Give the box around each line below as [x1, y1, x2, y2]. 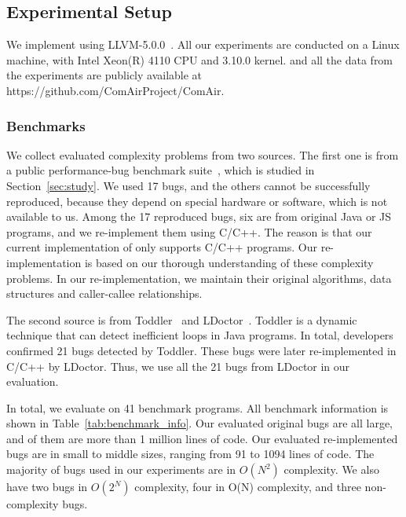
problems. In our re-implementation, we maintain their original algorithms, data [6, 269, 392, 286]
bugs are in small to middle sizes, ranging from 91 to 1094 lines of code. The [6, 445, 375, 462]
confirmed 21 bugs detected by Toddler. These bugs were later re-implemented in [6, 342, 397, 358]
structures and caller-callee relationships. [6, 285, 203, 302]
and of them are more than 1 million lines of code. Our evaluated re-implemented [6, 430, 398, 446]
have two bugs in [6, 478, 88, 495]
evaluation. [6, 373, 59, 390]
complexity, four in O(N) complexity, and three [134, 478, 361, 495]
